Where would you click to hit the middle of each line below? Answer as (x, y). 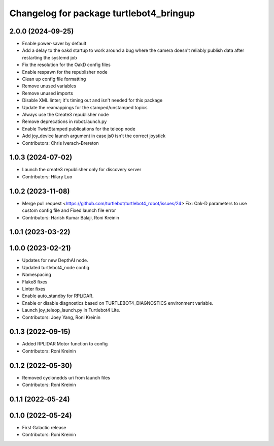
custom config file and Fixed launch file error (69, 210)
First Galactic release (44, 428)
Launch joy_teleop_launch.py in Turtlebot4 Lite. (71, 310)
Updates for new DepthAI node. (55, 260)
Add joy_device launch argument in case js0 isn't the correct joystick (94, 136)
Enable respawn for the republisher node (65, 72)
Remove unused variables (49, 86)
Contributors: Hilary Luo (47, 177)
